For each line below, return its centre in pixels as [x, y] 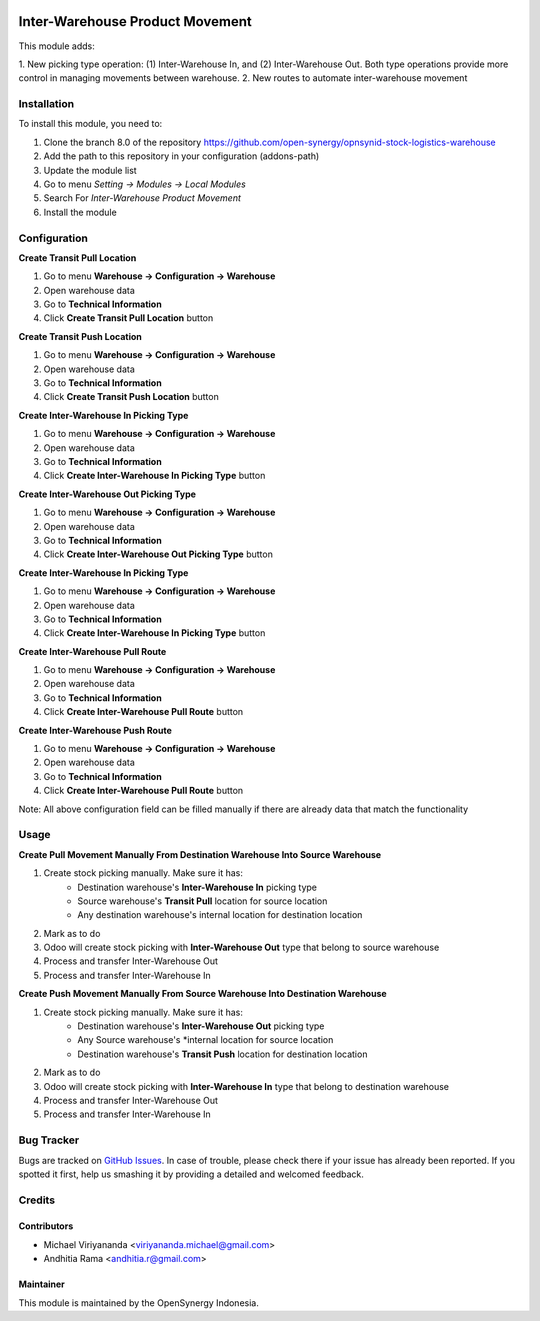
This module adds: [56, 46]
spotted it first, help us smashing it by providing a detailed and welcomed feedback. [191, 1174]
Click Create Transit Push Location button [131, 397]
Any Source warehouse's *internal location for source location [205, 1040]
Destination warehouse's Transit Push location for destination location [222, 1054]
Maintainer [41, 1284]
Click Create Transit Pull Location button [128, 318]
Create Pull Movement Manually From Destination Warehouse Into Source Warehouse [200, 854]
